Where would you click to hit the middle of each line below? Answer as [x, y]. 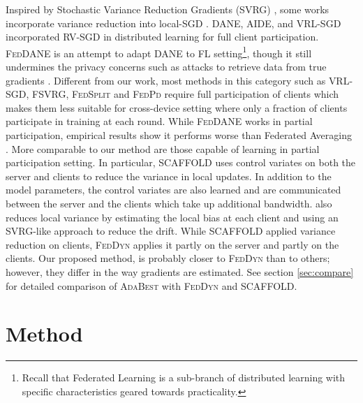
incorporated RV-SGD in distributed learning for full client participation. [162, 37]
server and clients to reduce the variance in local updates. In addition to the [169, 176]
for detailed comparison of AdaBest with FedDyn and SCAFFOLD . [151, 285]
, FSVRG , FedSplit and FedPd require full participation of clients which [183, 94]
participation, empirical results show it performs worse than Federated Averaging [179, 135]
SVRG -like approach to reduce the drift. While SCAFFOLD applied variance [171, 231]
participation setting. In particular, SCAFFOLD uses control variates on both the [181, 162]
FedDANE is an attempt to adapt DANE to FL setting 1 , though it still [159, 52]
